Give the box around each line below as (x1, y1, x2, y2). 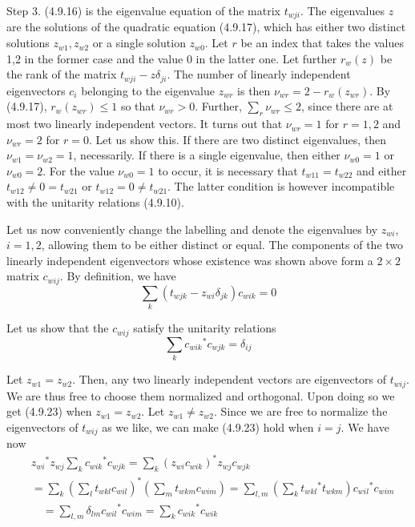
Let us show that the (6, 320, 109, 336)
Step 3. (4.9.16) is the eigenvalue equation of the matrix (6, 2, 280, 18)
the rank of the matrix (6, 66, 117, 82)
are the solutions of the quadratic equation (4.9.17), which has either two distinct (6, 18, 406, 35)
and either (357, 162, 407, 179)
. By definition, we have (59, 268, 176, 284)
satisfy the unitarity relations (133, 320, 276, 336)
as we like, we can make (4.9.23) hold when (102, 418, 314, 435)
